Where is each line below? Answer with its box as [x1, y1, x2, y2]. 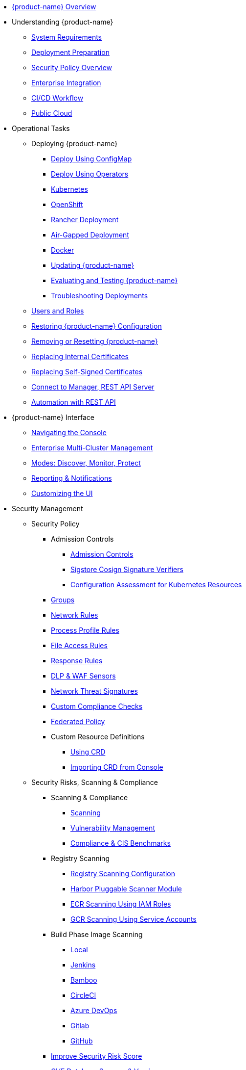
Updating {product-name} [51, 261, 134, 269]
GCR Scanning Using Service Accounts [70, 915, 197, 923]
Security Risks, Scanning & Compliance [31, 778, 158, 786]
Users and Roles [31, 307, 84, 315]
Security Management [12, 504, 83, 513]
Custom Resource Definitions [51, 732, 145, 741]
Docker [51, 246, 74, 254]
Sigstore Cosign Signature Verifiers [70, 565, 183, 574]
